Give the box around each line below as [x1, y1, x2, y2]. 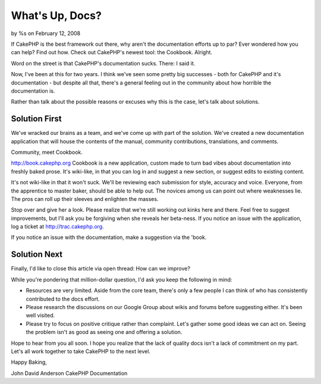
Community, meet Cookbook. [11, 149, 83, 156]
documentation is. [11, 87, 55, 95]
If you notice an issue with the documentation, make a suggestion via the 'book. [11, 234, 207, 241]
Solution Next [11, 250, 62, 260]
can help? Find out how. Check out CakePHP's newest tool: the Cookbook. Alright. [11, 49, 213, 56]
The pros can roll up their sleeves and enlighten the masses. [11, 195, 159, 202]
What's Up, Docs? [11, 9, 102, 22]
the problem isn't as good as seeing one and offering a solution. [26, 329, 182, 336]
